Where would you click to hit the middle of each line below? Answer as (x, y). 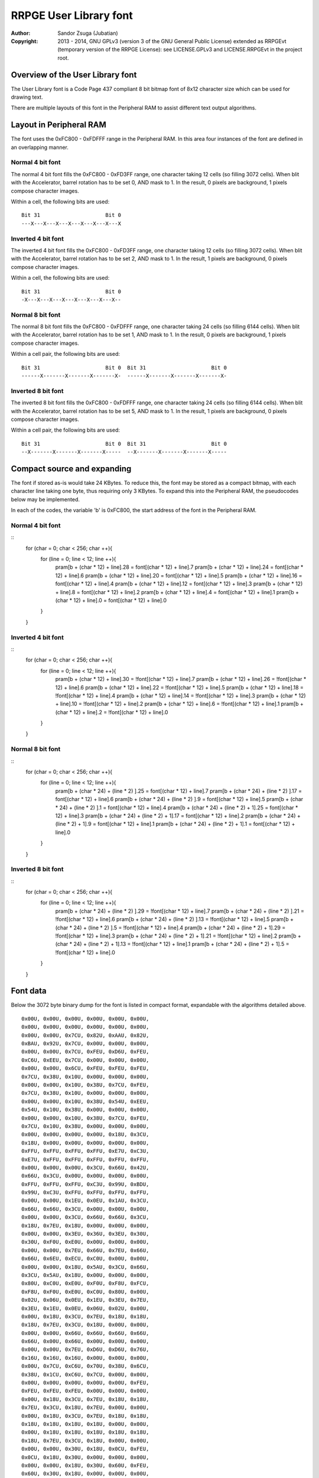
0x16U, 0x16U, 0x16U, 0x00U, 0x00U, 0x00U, (85, 1358)
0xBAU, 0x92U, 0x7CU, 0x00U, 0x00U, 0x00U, (85, 1044)
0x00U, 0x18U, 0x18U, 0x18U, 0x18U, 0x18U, (85, 1432)
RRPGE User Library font (72, 15)
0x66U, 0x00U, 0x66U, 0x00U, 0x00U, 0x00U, (85, 1341)
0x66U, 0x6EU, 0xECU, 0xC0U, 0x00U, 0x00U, (85, 1259)
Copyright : (25, 41)
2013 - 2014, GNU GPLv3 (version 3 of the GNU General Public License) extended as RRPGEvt (172, 41)
